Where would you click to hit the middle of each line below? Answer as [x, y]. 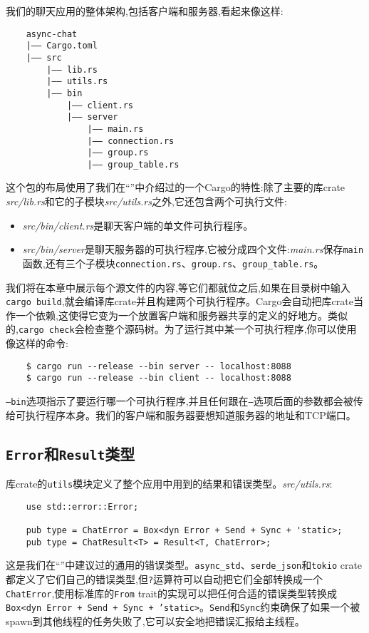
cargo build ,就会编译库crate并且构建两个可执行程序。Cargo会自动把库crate [180, 301]
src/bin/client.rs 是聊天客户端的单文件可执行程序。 [138, 225]
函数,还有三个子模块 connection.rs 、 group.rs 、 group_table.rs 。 [173, 263]
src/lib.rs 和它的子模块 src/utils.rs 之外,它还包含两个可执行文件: [146, 201]
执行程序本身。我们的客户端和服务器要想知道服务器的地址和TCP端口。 [191, 415]
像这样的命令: [37, 343]
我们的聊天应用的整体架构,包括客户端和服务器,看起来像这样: [145, 11]
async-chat [52, 34]
